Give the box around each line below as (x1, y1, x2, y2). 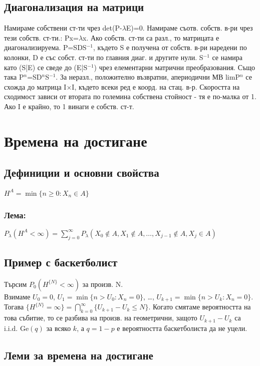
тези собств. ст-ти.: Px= (4, 32, 79, 43)
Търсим (4, 278, 27, 289)
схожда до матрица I (4, 81, 67, 92)
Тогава (4, 301, 24, 312)
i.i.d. (4, 322, 18, 333)
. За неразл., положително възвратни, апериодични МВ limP (56, 72, 240, 82)
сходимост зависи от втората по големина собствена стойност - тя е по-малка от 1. (4, 91, 256, 102)
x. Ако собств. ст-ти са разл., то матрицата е (83, 32, 219, 43)
